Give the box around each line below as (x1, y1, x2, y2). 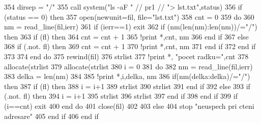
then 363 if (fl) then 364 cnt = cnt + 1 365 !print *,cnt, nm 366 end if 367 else (4, 31, 249, 42)
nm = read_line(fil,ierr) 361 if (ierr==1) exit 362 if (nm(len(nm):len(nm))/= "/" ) (4, 21, 257, 32)
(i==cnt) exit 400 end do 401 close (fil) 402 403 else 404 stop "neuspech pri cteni (4, 100, 254, 111)
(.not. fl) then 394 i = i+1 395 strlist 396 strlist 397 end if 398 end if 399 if (4, 91, 238, 101)
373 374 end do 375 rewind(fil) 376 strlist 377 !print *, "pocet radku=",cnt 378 (4, 51, 249, 61)
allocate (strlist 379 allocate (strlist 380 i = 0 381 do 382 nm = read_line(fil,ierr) (4, 61, 253, 71)
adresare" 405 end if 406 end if (4, 110, 99, 121)
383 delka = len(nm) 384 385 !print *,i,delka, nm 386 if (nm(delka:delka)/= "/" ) (4, 71, 250, 81)
